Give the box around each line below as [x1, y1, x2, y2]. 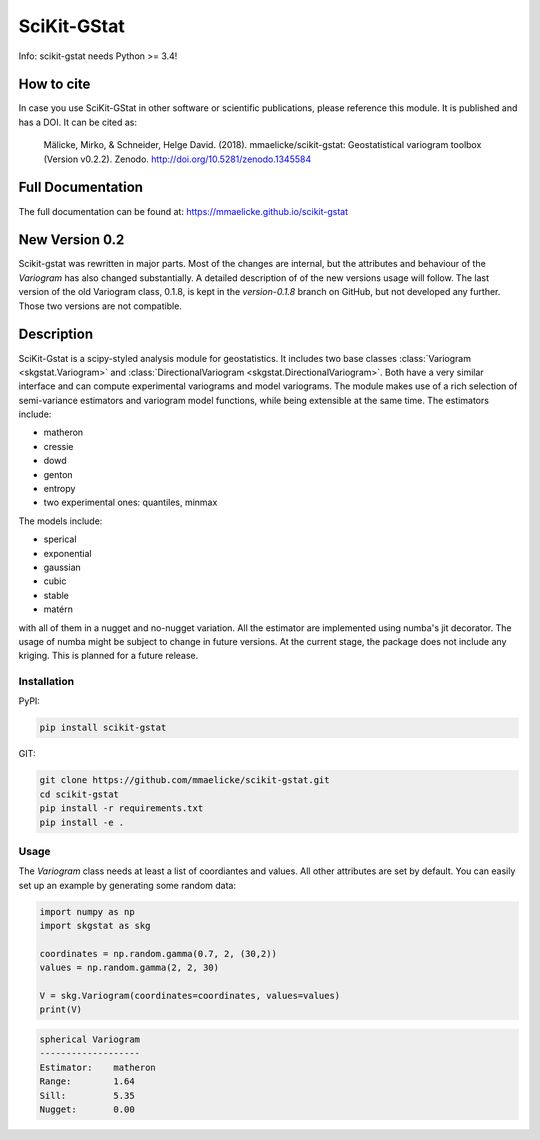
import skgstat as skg [39, 920, 151, 932]
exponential [43, 547, 92, 559]
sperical [43, 533, 77, 545]
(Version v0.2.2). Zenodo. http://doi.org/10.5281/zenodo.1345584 [43, 153, 312, 165]
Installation [18, 675, 75, 689]
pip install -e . [39, 816, 125, 828]
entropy [43, 483, 76, 495]
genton [43, 468, 74, 480]
